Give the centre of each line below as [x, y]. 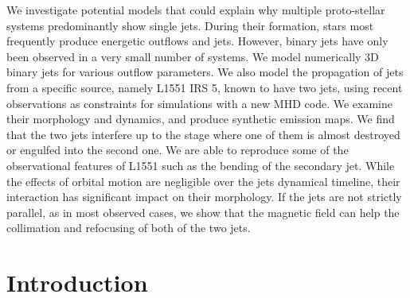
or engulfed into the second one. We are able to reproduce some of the [178, 150]
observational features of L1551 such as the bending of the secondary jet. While [201, 165]
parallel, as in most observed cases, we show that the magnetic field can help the [203, 212]
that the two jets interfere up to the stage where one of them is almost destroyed [203, 134]
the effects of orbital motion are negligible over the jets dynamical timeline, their [203, 181]
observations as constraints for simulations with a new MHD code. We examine [199, 103]
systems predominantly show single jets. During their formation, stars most [190, 25]
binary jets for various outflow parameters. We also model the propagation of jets [205, 72]
